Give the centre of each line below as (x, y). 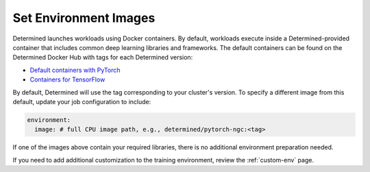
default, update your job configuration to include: (82, 101)
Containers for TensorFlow (67, 79)
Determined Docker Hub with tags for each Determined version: (103, 58)
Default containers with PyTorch (75, 70)
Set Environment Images (84, 18)
